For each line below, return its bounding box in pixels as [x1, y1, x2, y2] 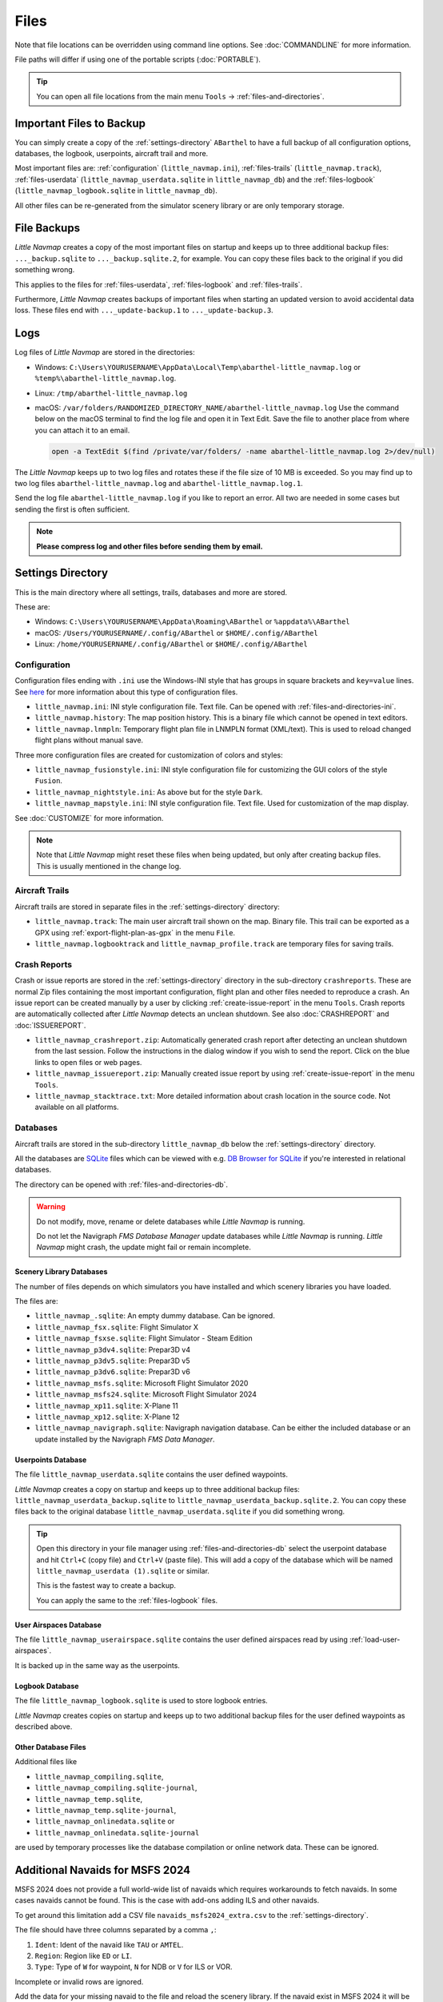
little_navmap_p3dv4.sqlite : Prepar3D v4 [34, 1345, 191, 1354]
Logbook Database [14, 1681, 79, 1690]
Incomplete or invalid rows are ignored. [14, 1976, 144, 1986]
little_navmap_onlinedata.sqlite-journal [34, 1828, 200, 1837]
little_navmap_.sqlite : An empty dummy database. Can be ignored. [34, 1311, 275, 1321]
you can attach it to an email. [34, 425, 130, 435]
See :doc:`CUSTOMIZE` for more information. [14, 813, 164, 822]
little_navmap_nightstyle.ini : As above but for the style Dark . [34, 787, 263, 797]
